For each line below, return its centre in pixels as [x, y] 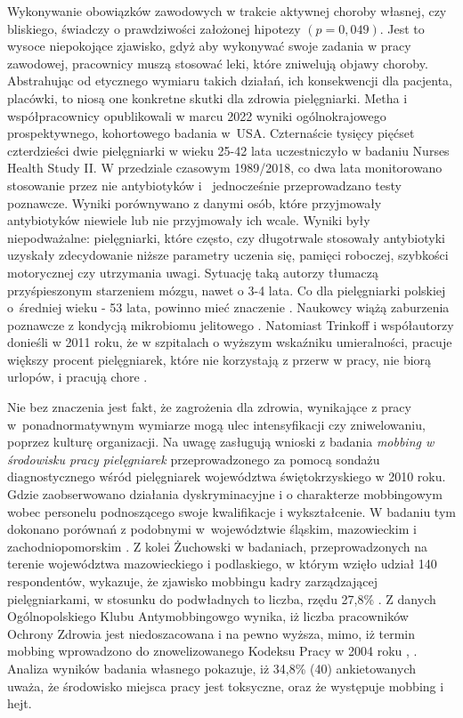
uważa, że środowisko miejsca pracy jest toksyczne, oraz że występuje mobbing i [226, 686]
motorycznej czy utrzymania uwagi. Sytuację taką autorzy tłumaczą [193, 272]
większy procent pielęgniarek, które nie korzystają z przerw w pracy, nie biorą [219, 359]
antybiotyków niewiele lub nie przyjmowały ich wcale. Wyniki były [189, 220]
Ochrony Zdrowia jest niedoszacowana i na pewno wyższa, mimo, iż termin [211, 633]
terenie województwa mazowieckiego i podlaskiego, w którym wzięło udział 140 [222, 564]
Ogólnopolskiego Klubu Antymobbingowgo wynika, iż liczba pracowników [208, 616]
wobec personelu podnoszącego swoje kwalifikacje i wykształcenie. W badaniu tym [231, 511]
